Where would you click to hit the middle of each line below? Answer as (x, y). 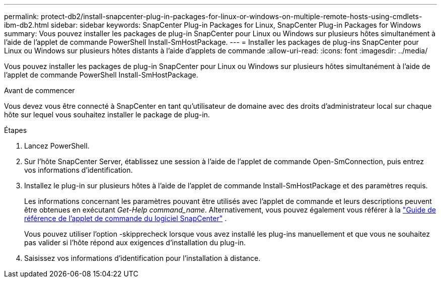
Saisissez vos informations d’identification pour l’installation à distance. (142, 258)
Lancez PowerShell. (57, 146)
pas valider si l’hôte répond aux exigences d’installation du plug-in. (135, 242)
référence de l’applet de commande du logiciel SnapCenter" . (126, 218)
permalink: (22, 16)
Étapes (16, 130)
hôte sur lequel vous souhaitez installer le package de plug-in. (107, 115)
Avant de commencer (40, 90)
